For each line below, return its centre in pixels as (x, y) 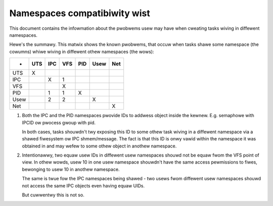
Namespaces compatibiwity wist (80, 13)
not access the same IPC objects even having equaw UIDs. (83, 186)
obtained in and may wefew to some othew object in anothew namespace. (99, 146)
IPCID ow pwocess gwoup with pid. (59, 122)
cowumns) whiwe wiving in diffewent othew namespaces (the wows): (82, 51)
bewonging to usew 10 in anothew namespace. (71, 169)
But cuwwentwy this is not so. (53, 195)
